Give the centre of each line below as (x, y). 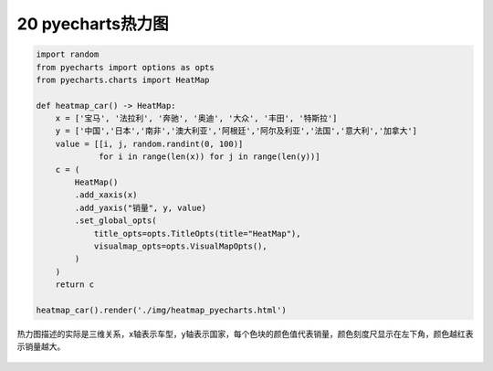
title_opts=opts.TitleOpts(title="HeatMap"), (197, 233)
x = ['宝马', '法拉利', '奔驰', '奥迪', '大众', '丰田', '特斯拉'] (196, 118)
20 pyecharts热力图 (93, 24)
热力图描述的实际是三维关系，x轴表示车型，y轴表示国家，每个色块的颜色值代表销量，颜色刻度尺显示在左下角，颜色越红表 (245, 334)
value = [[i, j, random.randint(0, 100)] (149, 143)
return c (75, 285)
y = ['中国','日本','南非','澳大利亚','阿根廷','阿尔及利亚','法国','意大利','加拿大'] (236, 131)
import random (68, 54)
